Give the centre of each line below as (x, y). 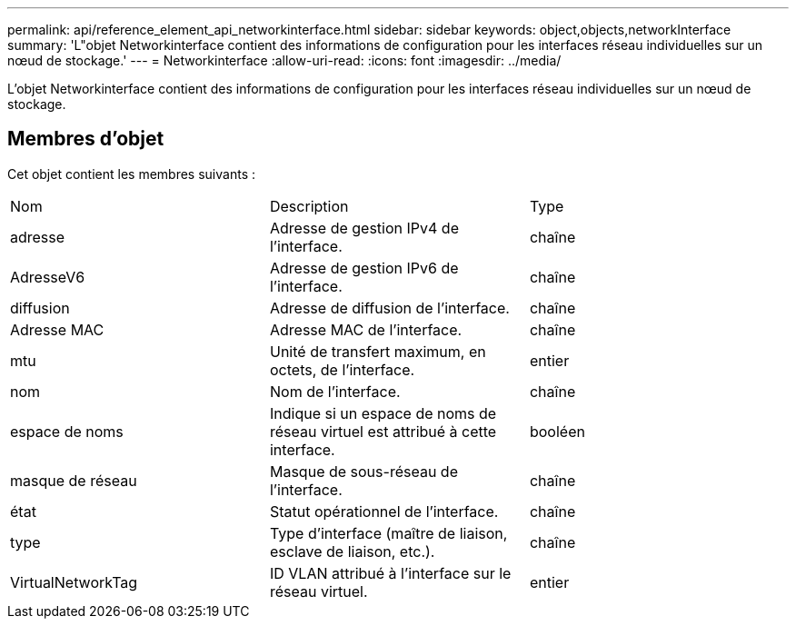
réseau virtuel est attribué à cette (383, 431)
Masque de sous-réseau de (363, 471)
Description (309, 206)
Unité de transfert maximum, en (378, 351)
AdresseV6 (48, 277)
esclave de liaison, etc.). (352, 551)
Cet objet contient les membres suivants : (131, 174)
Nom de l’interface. (335, 391)
